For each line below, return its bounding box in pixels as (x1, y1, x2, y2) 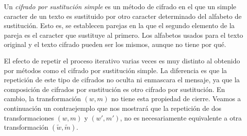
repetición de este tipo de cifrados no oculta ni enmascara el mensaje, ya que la (4, 75, 240, 85)
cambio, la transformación (4, 93, 81, 104)
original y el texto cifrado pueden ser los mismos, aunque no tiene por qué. (4, 39, 226, 49)
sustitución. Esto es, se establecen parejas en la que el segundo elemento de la (4, 20, 235, 30)
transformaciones (4, 112, 54, 122)
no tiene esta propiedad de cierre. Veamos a (111, 93, 241, 104)
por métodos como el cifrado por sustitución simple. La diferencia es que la (4, 65, 227, 75)
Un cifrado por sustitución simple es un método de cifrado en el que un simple (4, 1, 236, 11)
